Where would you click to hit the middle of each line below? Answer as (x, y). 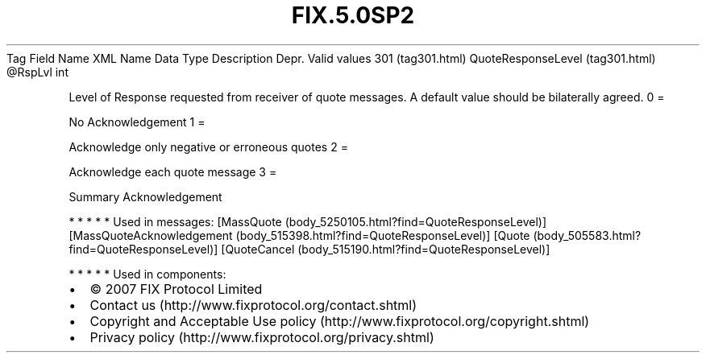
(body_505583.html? (587, 235)
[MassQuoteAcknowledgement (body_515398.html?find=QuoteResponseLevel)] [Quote (299, 235)
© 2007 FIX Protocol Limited (176, 289)
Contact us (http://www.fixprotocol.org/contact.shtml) (253, 305)
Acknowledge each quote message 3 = (173, 171)
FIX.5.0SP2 (353, 15)
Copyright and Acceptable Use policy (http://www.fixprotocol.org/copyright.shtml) (340, 321)
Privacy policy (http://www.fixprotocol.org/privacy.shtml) (262, 337)
